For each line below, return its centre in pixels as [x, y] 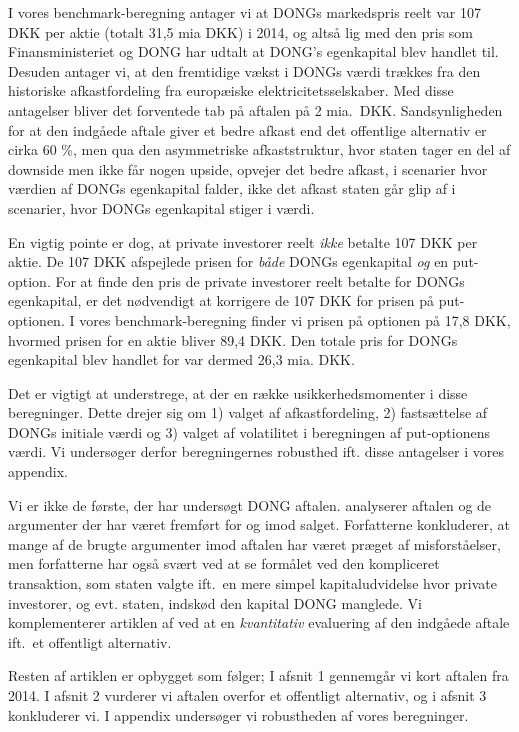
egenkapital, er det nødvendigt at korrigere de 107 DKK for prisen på [221, 300]
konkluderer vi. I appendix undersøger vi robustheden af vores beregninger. [238, 714]
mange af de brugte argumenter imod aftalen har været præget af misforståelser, [254, 543]
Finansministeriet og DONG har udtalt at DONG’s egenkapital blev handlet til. [253, 51]
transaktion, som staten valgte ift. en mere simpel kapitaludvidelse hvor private [252, 583]
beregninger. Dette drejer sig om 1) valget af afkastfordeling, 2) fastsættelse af [248, 412]
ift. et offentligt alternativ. [90, 641]
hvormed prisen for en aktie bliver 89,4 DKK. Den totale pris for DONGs [233, 339]
